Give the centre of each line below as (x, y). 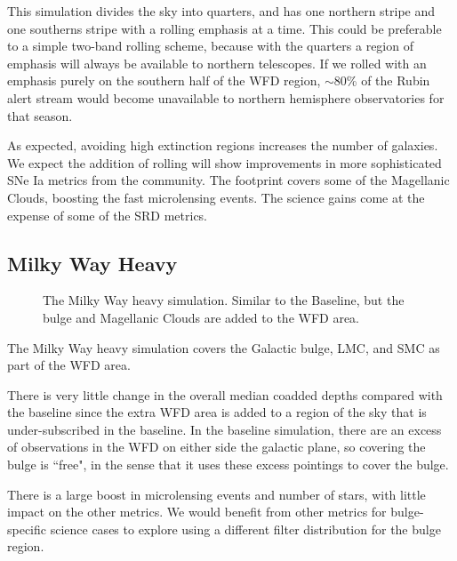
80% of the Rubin (382, 80)
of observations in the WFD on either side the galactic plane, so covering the (216, 447)
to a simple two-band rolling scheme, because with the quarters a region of (210, 46)
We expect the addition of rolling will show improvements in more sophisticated (224, 162)
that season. (40, 115)
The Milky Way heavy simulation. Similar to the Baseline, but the (224, 300)
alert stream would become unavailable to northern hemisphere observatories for (226, 97)
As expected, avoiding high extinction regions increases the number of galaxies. (223, 145)
